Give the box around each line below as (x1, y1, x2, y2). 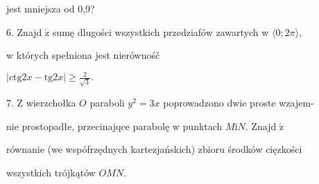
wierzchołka (26, 95, 76, 109)
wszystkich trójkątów (6, 165, 96, 179)
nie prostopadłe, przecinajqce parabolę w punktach (6, 118, 223, 133)
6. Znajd (6, 24, 42, 39)
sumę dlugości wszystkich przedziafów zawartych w (52, 24, 269, 39)
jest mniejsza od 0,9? (6, 1, 95, 15)
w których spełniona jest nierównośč (6, 48, 160, 62)
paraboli (89, 95, 125, 109)
